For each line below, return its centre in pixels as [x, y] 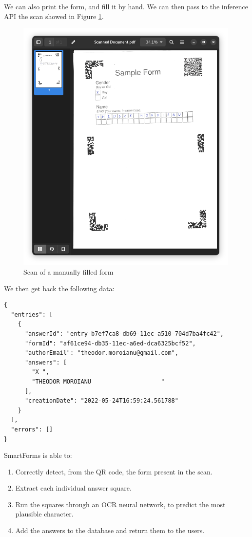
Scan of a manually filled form [68, 272]
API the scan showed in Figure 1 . [54, 16]
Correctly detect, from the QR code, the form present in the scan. [114, 471]
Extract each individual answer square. [73, 488]
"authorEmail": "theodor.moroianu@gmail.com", [101, 353]
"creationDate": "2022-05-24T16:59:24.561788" [101, 401]
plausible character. [44, 514]
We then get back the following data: [59, 288]
